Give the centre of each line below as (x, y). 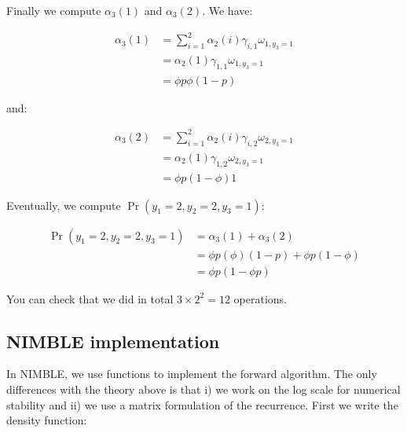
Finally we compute (54, 10)
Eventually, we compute (64, 205)
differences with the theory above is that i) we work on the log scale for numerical (203, 389)
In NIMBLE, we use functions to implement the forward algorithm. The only (192, 374)
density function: (47, 420)
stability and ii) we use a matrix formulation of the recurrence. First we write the (202, 404)
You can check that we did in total (90, 298)
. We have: (227, 10)
